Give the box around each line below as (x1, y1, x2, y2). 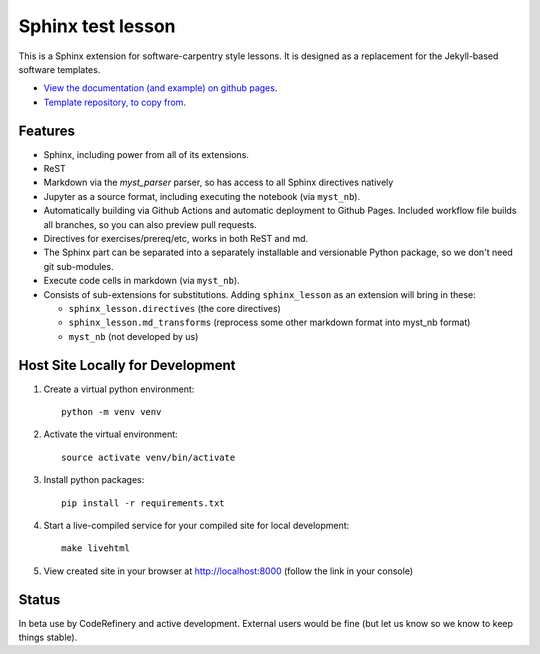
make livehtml (61, 543, 130, 554)
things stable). (18, 631, 78, 644)
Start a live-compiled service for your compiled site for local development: (43, 519, 350, 531)
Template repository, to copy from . (43, 96, 187, 108)
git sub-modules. (43, 260, 114, 272)
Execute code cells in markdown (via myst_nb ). (43, 275, 240, 287)
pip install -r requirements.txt (61, 497, 225, 509)
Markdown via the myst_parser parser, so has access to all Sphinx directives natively (43, 176, 394, 189)
